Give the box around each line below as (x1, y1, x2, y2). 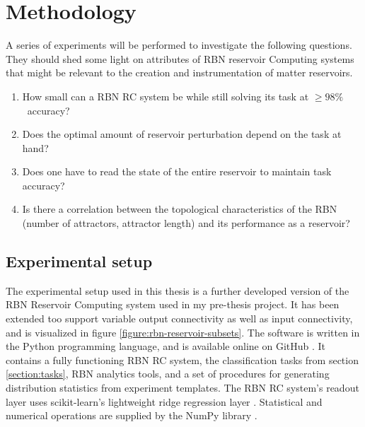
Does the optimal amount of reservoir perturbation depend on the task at (22, 127, 342, 141)
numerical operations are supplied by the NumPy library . (6, 408, 257, 423)
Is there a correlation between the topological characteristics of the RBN (22, 201, 337, 216)
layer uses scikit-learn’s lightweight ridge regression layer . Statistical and (6, 394, 323, 409)
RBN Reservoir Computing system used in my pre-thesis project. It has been (6, 297, 340, 312)
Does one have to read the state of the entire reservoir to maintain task (22, 164, 332, 179)
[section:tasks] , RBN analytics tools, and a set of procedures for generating (6, 366, 330, 381)
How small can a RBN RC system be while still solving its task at (22, 88, 309, 103)
